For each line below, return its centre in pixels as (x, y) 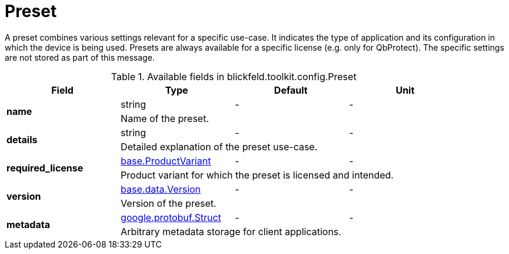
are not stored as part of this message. (80, 57)
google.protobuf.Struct (171, 217)
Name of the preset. (165, 118)
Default (291, 90)
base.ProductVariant (166, 161)
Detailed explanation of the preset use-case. (219, 146)
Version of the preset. (169, 203)
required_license (45, 168)
